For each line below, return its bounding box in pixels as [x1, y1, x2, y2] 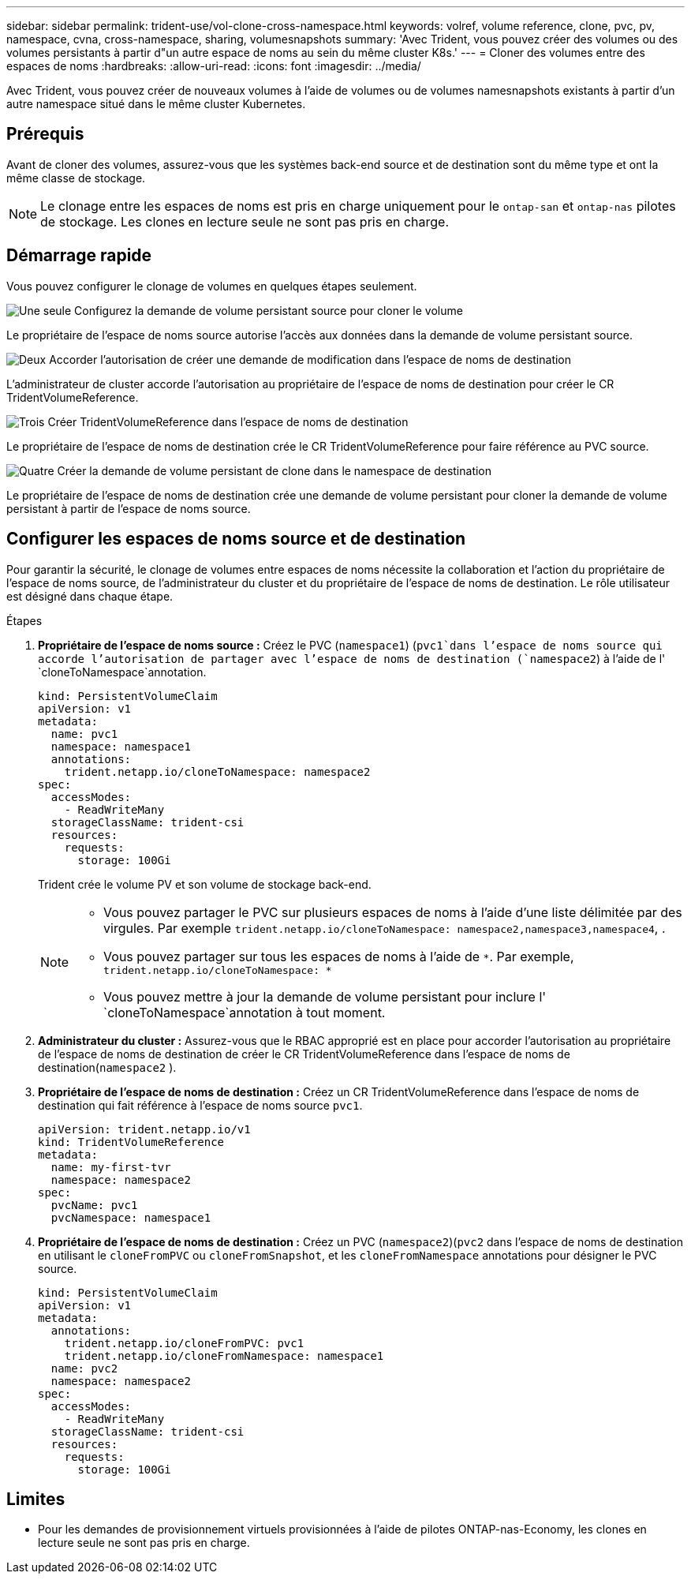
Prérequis [6, 124, 84, 144]
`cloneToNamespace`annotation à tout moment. [103, 1004, 386, 1020]
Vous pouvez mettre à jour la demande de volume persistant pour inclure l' [103, 988, 547, 1005]
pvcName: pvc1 [50, 1198, 138, 1211]
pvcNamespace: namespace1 [50, 1211, 211, 1224]
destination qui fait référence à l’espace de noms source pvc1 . [38, 1098, 363, 1112]
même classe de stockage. [6, 170, 146, 185]
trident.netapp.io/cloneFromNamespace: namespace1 [64, 1349, 384, 1362]
